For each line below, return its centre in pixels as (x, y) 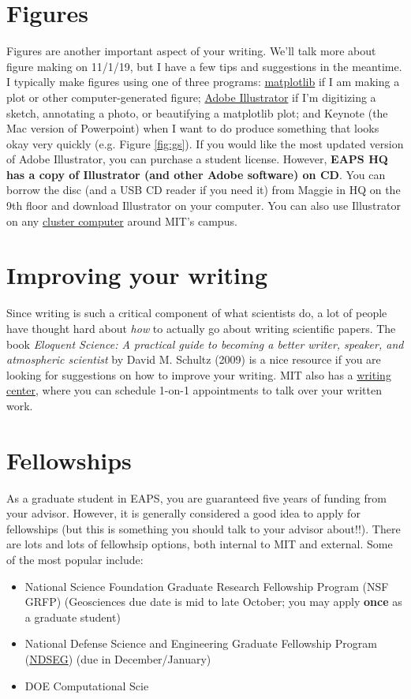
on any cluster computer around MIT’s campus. (122, 221)
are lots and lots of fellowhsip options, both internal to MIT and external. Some (200, 544)
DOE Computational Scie (87, 685)
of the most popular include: (75, 560)
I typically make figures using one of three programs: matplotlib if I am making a (203, 82)
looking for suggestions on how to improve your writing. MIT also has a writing (199, 374)
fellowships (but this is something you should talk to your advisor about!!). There (204, 528)
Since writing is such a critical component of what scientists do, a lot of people (197, 313)
